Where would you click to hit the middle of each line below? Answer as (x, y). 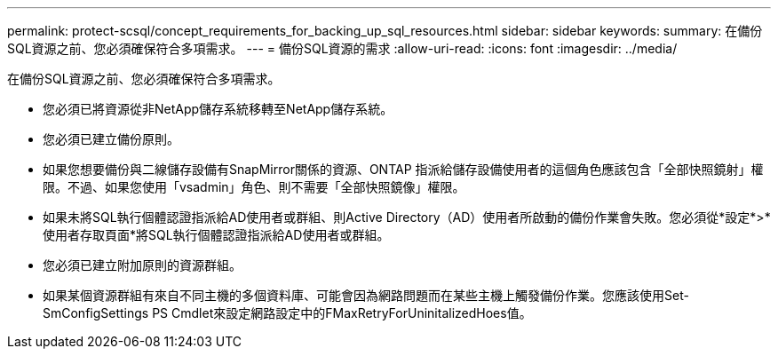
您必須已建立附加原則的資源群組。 (142, 265)
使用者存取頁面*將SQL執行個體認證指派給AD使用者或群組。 (216, 235)
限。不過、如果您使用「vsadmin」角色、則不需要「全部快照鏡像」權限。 (254, 187)
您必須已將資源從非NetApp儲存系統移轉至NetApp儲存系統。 (218, 109)
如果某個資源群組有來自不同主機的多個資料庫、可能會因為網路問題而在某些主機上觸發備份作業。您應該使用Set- (366, 295)
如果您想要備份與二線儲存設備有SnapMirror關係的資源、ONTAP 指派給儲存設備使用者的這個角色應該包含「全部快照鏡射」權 (403, 169)
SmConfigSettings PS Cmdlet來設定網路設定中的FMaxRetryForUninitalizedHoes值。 (287, 313)
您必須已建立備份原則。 (111, 139)
